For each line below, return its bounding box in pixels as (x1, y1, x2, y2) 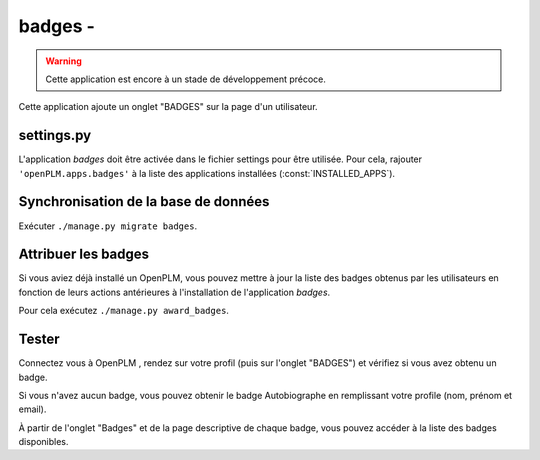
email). (18, 403, 47, 415)
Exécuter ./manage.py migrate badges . (18, 220, 198, 232)
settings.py (18, 127, 92, 144)
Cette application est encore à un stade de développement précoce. (45, 73, 327, 85)
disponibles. (18, 436, 69, 448)
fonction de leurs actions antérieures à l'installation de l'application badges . (18, 286, 331, 298)
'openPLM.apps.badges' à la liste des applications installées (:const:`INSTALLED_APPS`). (18, 167, 395, 179)
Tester (18, 331, 60, 348)
